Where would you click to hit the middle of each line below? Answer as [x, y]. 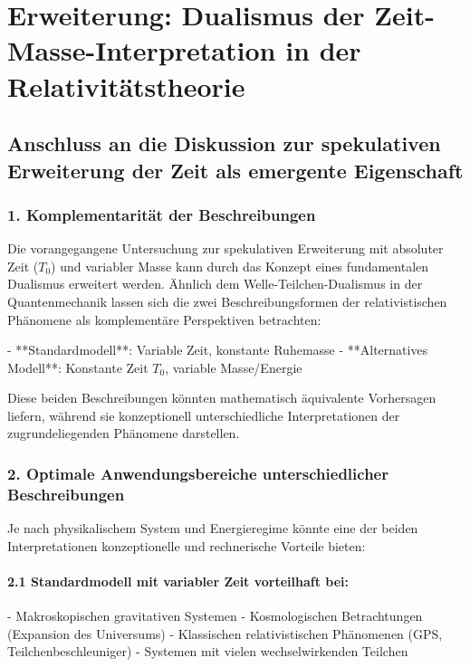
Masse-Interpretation [142, 50]
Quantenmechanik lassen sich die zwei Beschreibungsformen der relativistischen [227, 301]
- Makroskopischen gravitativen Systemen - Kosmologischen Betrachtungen [215, 616]
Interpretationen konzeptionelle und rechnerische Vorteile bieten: [187, 545]
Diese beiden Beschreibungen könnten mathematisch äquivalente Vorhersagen [222, 398]
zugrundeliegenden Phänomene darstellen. [124, 433]
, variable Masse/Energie [234, 367]
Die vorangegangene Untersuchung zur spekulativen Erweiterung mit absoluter [225, 248]
